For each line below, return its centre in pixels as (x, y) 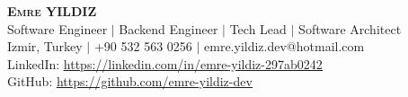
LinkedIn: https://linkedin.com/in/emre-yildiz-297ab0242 (165, 63)
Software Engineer (58, 28)
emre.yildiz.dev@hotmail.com (284, 46)
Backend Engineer (169, 28)
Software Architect (350, 28)
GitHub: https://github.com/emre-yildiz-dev (130, 81)
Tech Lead (258, 28)
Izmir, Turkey (45, 46)
